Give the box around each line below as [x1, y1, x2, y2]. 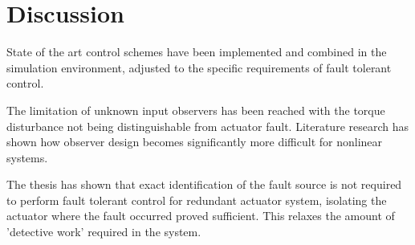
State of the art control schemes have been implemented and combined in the [6, 43, 387, 60]
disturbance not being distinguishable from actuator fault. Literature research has [6, 117, 409, 134]
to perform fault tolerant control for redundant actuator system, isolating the [6, 191, 387, 208]
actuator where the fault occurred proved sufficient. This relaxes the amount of [6, 207, 395, 224]
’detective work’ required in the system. [6, 223, 201, 240]
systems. [6, 149, 48, 165]
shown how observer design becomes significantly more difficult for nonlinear [6, 133, 383, 150]
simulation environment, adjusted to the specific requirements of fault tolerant [6, 59, 392, 76]
